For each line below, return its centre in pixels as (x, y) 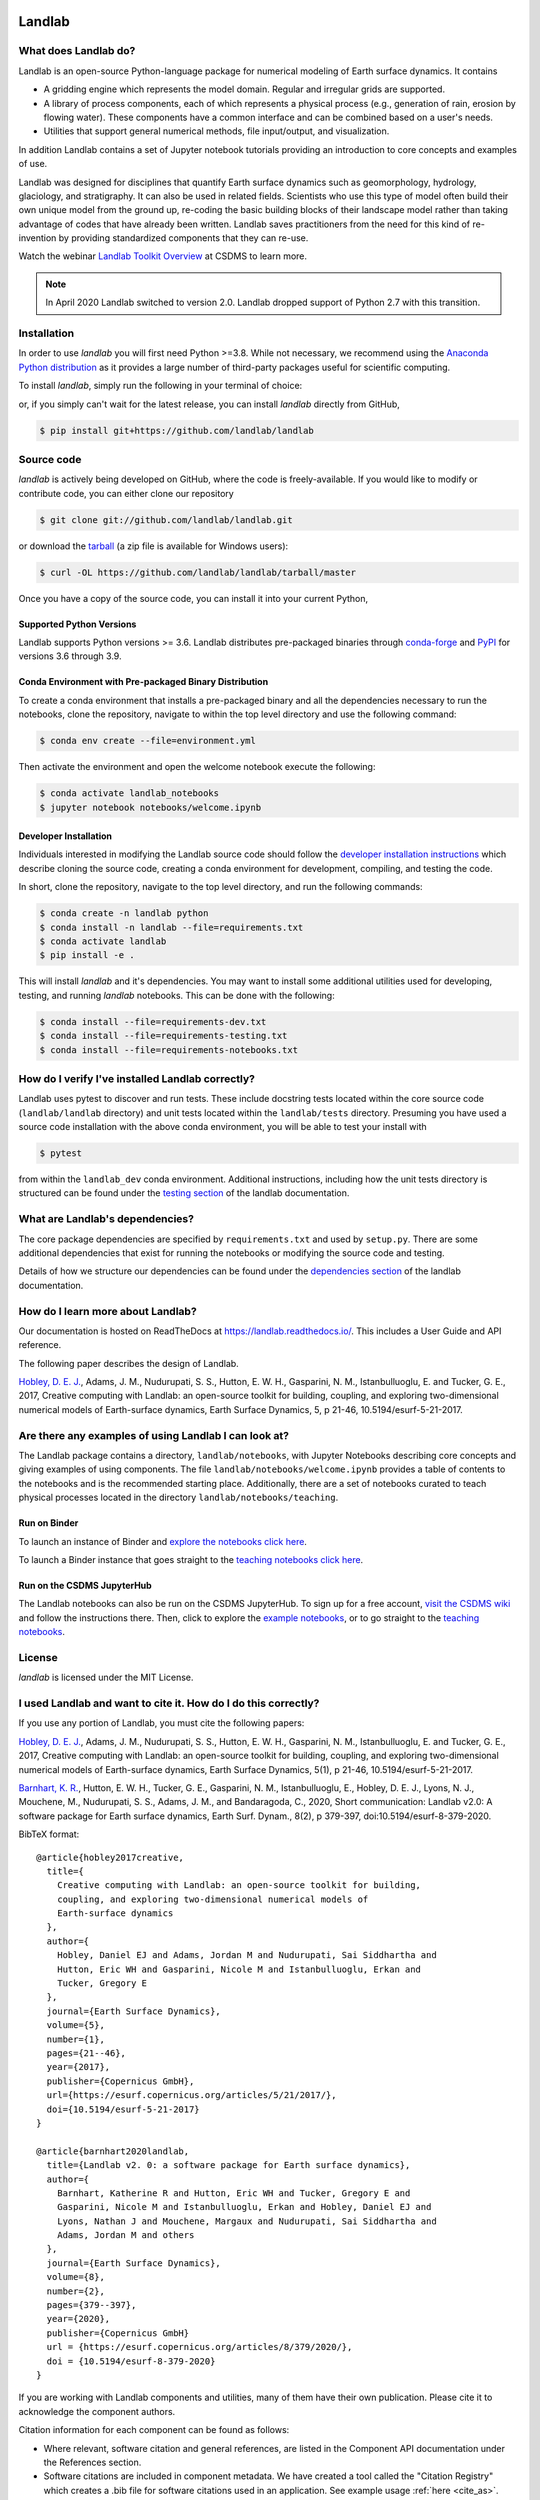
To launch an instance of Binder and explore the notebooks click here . (162, 1541)
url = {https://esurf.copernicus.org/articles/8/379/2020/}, (199, 2347)
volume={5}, (75, 2025)
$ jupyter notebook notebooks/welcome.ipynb (150, 807)
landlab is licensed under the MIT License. (106, 1677)
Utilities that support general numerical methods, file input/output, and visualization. (216, 131)
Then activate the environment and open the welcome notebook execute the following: (197, 767)
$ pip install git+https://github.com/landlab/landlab (176, 430)
